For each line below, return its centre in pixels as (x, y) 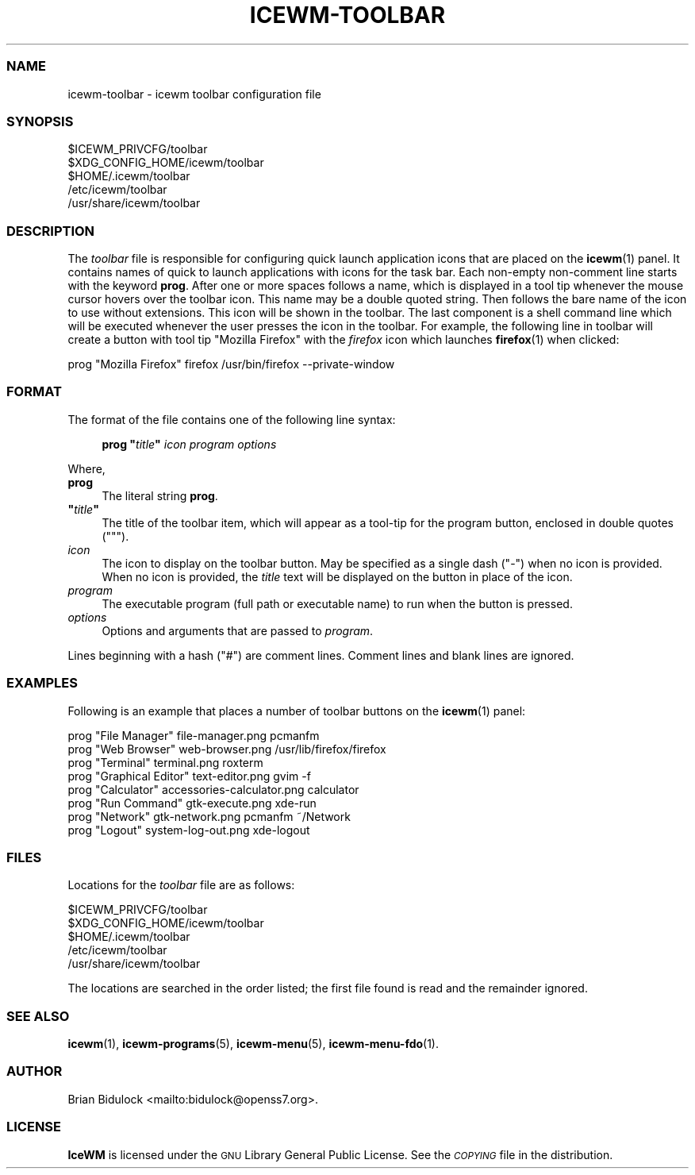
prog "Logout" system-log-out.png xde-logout (189, 830)
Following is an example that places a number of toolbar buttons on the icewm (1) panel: (297, 711)
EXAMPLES (42, 683)
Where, (86, 468)
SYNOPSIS (40, 121)
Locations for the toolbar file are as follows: (181, 885)
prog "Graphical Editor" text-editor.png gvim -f (189, 776)
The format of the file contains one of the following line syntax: (232, 419)
